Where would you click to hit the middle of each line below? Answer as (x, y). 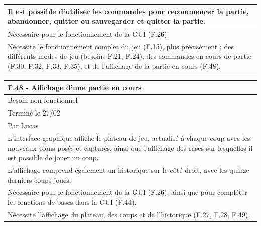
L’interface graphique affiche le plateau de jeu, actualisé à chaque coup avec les (129, 137)
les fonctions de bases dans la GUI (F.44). (72, 202)
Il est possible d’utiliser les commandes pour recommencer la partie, (128, 11)
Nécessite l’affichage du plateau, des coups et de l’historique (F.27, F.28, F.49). (129, 214)
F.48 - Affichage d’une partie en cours (75, 87)
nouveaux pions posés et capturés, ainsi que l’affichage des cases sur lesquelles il (130, 147)
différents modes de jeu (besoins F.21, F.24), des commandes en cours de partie (129, 56)
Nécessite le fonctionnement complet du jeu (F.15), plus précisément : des (121, 46)
